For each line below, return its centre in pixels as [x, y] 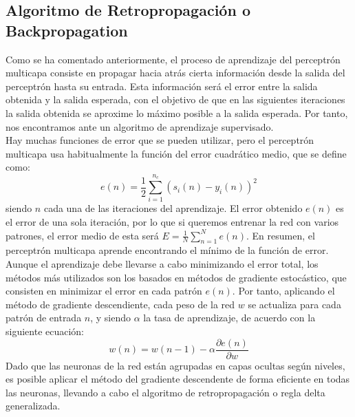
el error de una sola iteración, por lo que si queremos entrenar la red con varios [172, 222]
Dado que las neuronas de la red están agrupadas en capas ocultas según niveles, [175, 365]
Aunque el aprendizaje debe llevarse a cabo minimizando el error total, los [162, 264]
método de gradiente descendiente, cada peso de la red [120, 304]
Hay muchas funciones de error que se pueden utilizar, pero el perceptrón [160, 140]
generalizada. [33, 406]
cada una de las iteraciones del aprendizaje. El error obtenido [173, 208]
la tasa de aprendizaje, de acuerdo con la [229, 318]
